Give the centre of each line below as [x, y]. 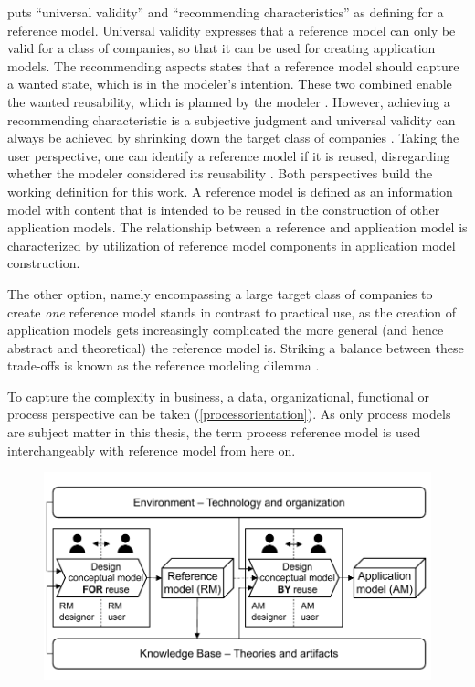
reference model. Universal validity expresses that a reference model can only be [232, 30]
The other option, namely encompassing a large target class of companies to [220, 293]
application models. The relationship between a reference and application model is [237, 227]
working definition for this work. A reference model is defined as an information [230, 191]
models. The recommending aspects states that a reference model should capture [233, 65]
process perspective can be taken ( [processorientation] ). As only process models [229, 414]
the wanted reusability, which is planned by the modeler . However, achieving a [229, 101]
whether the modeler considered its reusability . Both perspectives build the [220, 173]
